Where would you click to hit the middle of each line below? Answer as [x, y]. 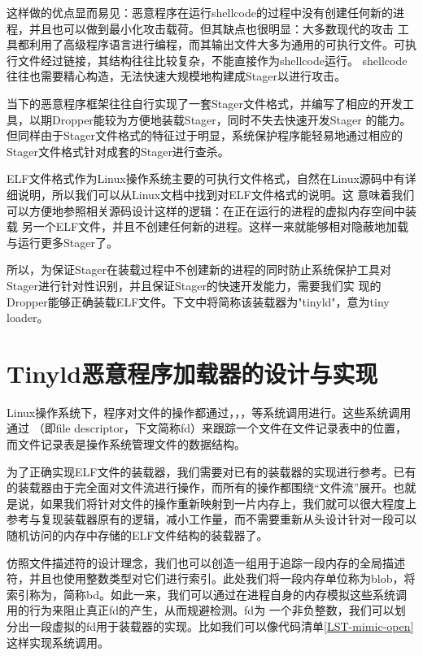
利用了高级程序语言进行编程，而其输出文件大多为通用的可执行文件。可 [217, 44]
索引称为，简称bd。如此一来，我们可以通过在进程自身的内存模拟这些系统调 [207, 594]
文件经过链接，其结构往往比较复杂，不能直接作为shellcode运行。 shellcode [212, 60]
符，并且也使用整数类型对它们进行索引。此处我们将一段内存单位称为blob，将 [211, 578]
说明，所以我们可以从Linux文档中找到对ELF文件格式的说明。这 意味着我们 [216, 194]
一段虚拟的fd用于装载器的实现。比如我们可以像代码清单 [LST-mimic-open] [221, 626]
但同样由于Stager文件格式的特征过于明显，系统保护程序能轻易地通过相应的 [205, 135]
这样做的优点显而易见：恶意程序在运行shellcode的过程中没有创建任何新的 [200, 12]
